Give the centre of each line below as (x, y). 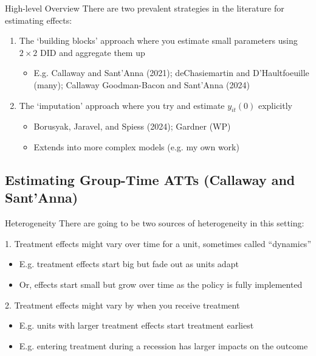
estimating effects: (39, 20)
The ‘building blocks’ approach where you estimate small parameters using (158, 40)
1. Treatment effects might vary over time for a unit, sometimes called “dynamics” (158, 243)
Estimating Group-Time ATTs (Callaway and (150, 179)
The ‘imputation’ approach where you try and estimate (122, 105)
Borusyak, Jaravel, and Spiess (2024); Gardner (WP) (132, 126)
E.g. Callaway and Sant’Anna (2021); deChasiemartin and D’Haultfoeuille (171, 73)
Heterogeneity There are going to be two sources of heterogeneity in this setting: (155, 223)
